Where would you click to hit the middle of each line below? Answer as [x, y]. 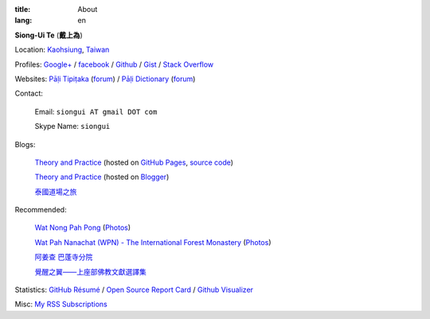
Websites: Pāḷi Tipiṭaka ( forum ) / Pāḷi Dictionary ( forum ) [105, 79]
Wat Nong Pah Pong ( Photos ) [83, 228]
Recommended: [41, 210]
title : [23, 9]
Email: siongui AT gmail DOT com [96, 111]
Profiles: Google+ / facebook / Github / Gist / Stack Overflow [114, 64]
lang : [23, 21]
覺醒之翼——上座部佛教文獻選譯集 [90, 271]
